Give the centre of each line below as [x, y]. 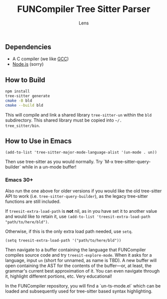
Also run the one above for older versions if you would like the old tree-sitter [83, 191]
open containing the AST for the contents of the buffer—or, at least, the [79, 266]
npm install [17, 91]
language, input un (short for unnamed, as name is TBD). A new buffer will [81, 260]
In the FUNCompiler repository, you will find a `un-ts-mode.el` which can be [83, 286]
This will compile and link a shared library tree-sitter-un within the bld [79, 115]
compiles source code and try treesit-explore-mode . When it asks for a [79, 255]
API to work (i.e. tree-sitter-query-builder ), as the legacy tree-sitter [77, 196]
